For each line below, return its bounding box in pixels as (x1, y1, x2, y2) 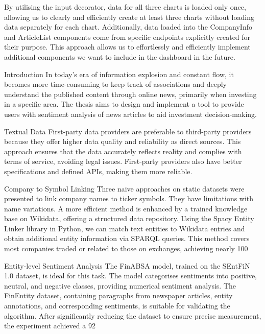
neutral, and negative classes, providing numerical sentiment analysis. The (4, 280, 236, 291)
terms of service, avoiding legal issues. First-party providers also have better (4, 156, 242, 166)
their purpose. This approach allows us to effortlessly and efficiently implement (4, 41, 251, 52)
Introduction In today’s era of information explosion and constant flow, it (4, 68, 234, 79)
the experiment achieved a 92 (4, 320, 95, 331)
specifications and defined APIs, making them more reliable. (4, 165, 192, 176)
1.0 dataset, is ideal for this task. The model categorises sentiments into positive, (4, 270, 257, 281)
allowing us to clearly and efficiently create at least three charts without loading (4, 11, 254, 22)
